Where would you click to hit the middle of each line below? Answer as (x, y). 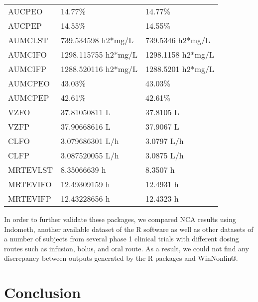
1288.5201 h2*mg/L (180, 69)
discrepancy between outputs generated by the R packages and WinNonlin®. (121, 258)
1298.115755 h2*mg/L (99, 54)
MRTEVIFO (30, 184)
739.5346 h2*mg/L (178, 40)
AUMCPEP (29, 98)
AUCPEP (25, 26)
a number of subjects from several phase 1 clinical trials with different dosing (122, 239)
